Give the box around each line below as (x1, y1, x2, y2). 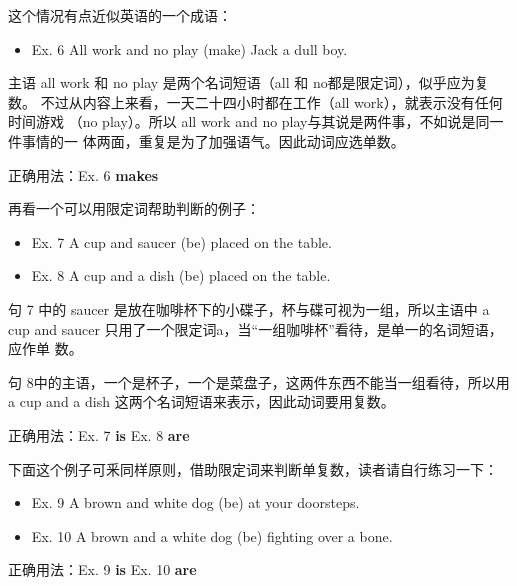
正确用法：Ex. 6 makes (8, 164, 159, 185)
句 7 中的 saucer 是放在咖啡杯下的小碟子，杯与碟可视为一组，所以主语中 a (8, 298, 490, 319)
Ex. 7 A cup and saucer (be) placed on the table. (31, 231, 332, 252)
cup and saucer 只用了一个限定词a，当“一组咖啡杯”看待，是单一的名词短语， (8, 318, 503, 339)
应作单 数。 (8, 338, 83, 359)
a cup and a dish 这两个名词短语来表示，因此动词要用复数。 (8, 391, 395, 412)
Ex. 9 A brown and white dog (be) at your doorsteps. (31, 492, 360, 513)
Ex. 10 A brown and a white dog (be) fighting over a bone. (31, 525, 393, 546)
